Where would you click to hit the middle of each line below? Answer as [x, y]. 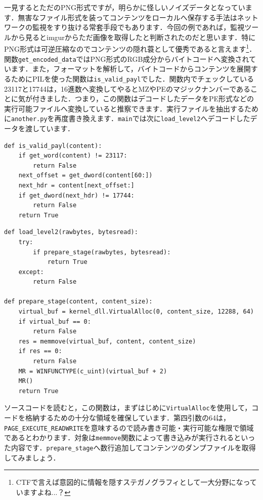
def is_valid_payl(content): [53, 146]
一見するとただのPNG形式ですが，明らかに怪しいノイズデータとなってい [125, 7]
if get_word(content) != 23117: [73, 156]
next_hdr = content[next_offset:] [76, 185]
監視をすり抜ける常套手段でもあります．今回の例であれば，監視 [138, 27]
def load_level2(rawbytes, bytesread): [71, 232]
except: [31, 272]
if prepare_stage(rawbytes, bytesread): [102, 252]
